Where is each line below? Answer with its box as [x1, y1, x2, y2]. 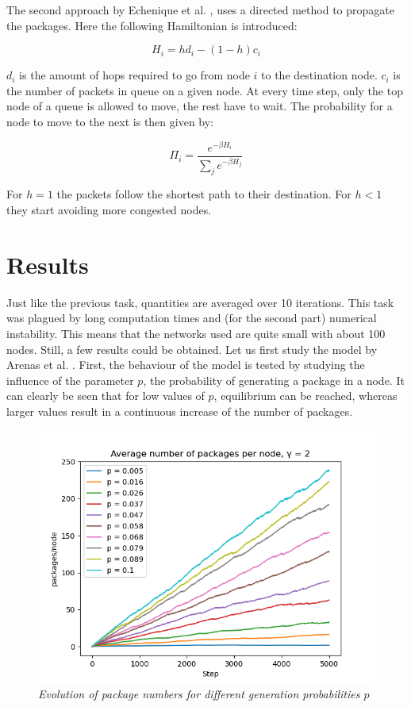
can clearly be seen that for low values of [6, 387, 205, 404]
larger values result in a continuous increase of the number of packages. [6, 402, 353, 419]
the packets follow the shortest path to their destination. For [56, 186, 351, 202]
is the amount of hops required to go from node [19, 67, 250, 83]
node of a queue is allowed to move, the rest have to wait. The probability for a [6, 98, 393, 114]
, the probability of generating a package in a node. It [143, 371, 405, 388]
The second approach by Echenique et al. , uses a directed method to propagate [6, 2, 394, 17]
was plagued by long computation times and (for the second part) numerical [6, 309, 377, 326]
